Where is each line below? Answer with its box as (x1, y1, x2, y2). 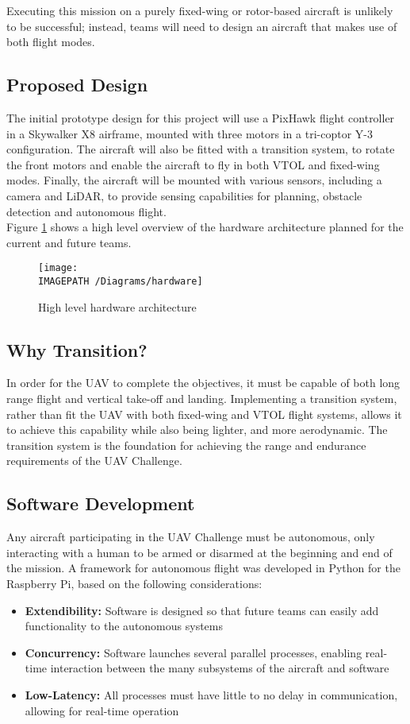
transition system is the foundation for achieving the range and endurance (6, 436, 366, 453)
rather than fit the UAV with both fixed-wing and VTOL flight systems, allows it (6, 405, 402, 422)
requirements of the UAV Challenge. (6, 452, 182, 469)
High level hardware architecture (38, 298, 197, 315)
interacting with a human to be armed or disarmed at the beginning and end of (6, 544, 393, 560)
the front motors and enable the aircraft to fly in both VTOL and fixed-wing (6, 156, 380, 172)
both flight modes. (6, 33, 95, 50)
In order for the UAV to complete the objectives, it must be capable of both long (6, 374, 400, 391)
